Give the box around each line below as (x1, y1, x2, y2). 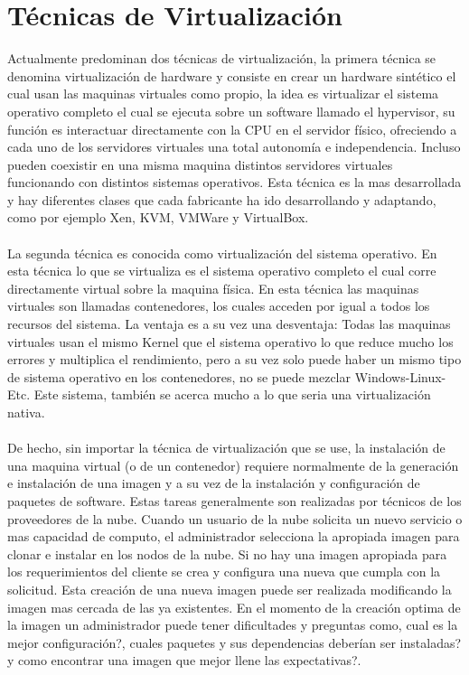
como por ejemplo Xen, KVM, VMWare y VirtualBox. (7, 208, 309, 227)
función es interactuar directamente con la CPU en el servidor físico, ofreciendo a (7, 119, 457, 138)
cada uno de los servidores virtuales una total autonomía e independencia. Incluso (7, 137, 461, 156)
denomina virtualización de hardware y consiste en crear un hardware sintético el (7, 66, 456, 85)
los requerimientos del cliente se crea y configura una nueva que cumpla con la (7, 562, 441, 581)
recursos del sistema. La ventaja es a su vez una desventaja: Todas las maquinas (7, 314, 451, 333)
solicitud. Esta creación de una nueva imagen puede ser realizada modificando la (7, 579, 452, 598)
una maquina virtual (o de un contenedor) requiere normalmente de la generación (7, 455, 459, 474)
